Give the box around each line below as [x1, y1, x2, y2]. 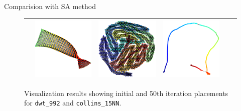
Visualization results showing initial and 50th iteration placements [24, 87, 228, 98]
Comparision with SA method [4, 1, 96, 11]
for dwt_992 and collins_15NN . [24, 97, 122, 108]
